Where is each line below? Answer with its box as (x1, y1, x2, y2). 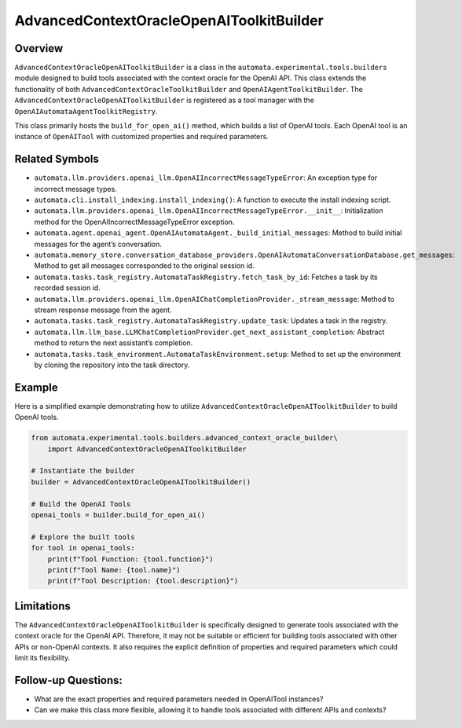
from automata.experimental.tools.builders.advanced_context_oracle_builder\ (31, 433, 338, 443)
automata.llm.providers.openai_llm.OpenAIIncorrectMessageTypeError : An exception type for (34, 173, 378, 182)
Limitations (14, 599, 71, 612)
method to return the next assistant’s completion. (34, 338, 193, 347)
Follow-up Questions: (14, 673, 123, 687)
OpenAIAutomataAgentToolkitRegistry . (14, 106, 158, 116)
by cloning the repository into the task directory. (34, 360, 190, 370)
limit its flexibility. (14, 653, 71, 662)
